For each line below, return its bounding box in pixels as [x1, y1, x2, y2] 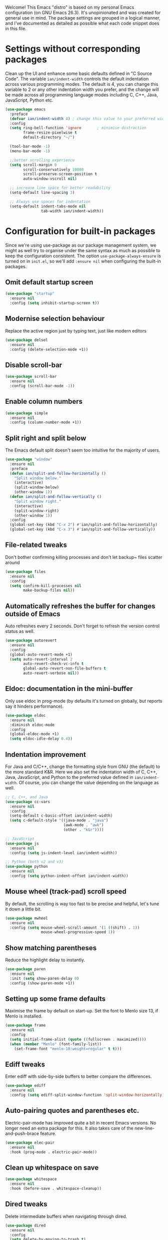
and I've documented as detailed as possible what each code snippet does [5, 20, 159, 26]
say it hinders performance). [5, 703, 64, 709]
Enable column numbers [5, 397, 83, 406]
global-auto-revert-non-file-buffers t [23, 666, 106, 671]
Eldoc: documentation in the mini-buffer [5, 685, 133, 693]
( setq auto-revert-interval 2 [9, 656, 72, 662]
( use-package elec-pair [5, 1140, 55, 1145]
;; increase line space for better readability [9, 185, 111, 190]
